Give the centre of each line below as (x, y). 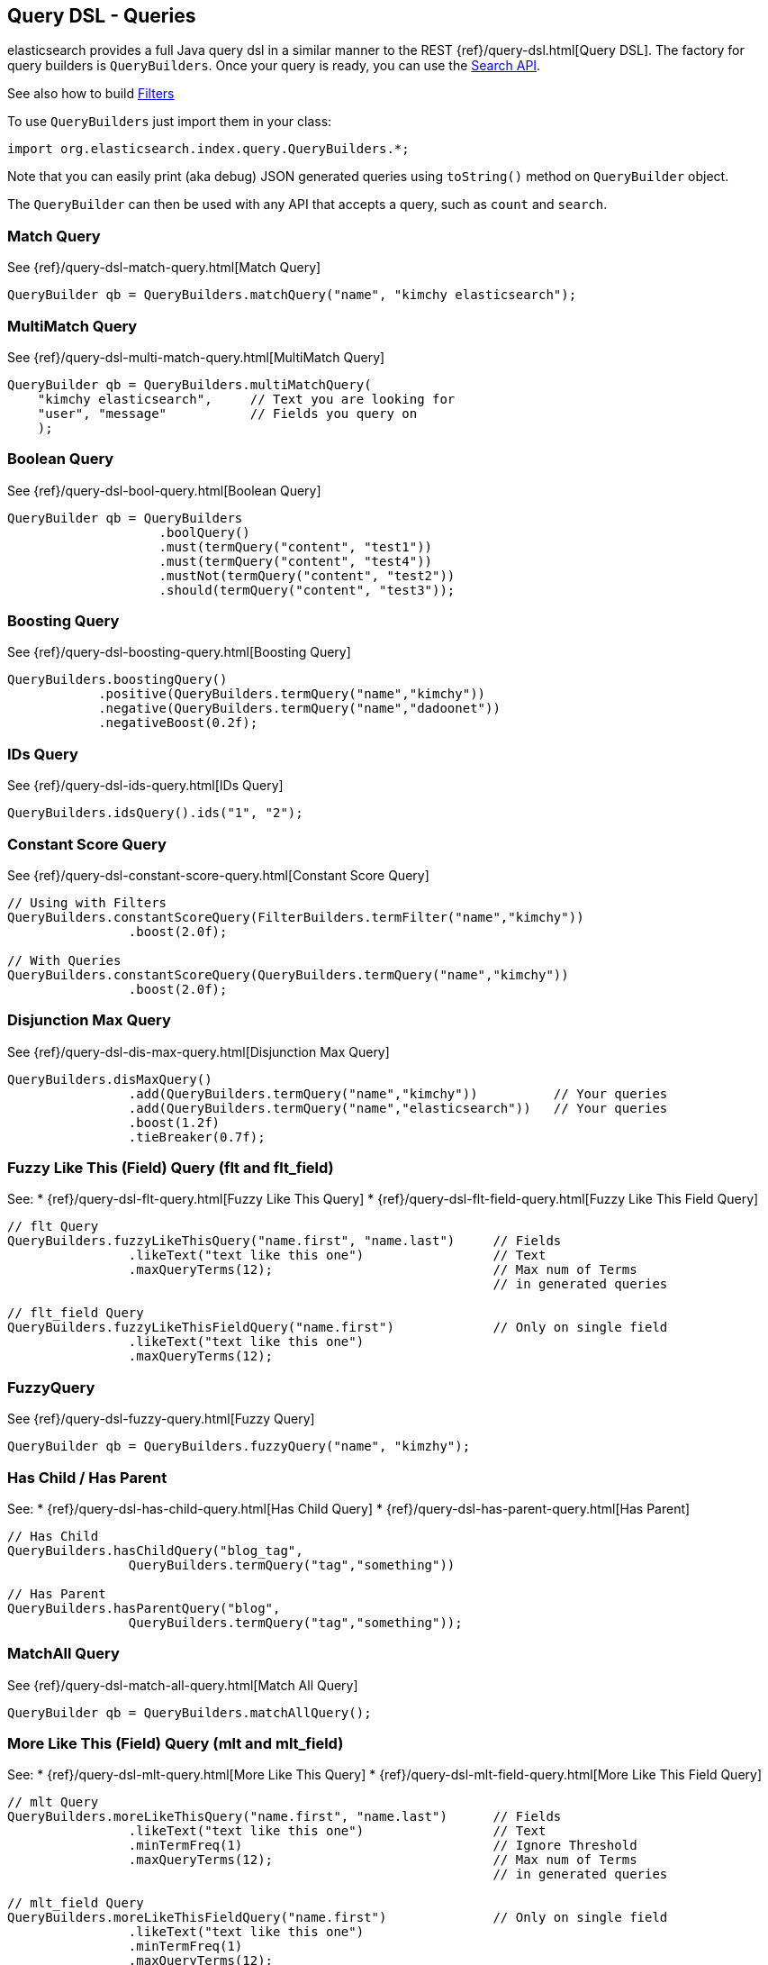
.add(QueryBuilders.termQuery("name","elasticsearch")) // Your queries (398, 1108)
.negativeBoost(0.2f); (178, 723)
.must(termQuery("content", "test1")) (296, 546)
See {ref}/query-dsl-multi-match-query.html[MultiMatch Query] (196, 357)
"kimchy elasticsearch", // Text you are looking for (246, 399)
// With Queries (64, 960)
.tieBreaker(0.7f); (197, 1137)
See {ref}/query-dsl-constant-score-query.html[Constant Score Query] (218, 875)
